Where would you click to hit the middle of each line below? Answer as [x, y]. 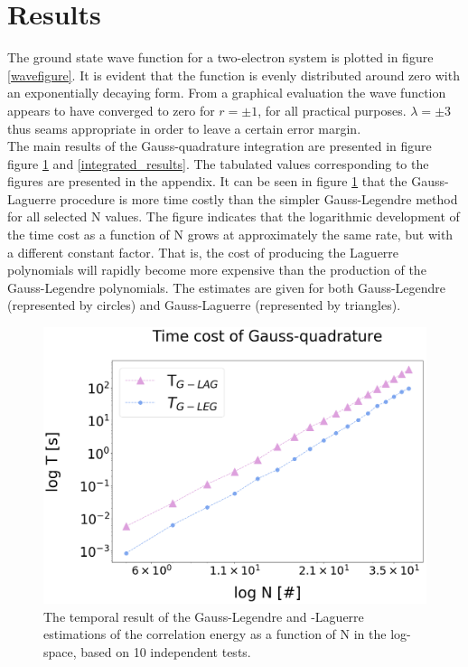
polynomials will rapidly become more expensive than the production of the [217, 270]
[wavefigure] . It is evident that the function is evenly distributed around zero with [234, 75]
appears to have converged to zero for [111, 110]
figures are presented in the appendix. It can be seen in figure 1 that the [207, 181]
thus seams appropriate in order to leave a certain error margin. [184, 128]
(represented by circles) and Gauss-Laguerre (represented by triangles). [204, 305]
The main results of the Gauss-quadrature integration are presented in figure [220, 146]
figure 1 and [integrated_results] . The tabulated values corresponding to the [218, 163]
